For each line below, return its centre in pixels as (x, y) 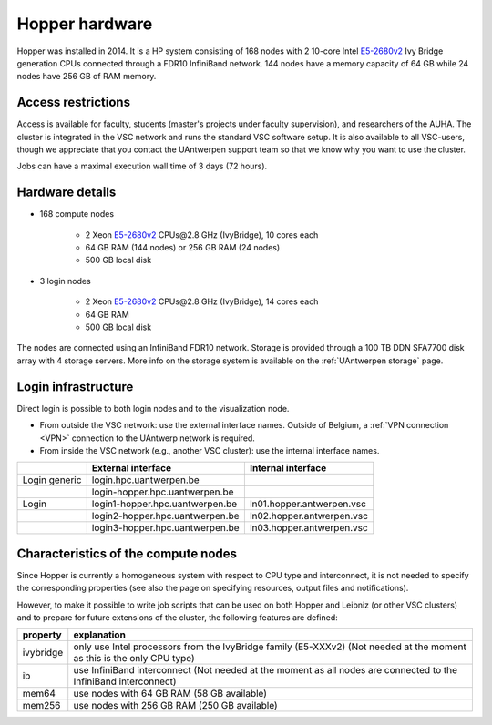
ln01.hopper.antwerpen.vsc (307, 504)
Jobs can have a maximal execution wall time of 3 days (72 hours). (142, 166)
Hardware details (67, 193)
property (42, 635)
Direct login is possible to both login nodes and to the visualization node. (153, 408)
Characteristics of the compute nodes (127, 553)
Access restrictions (74, 102)
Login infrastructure (75, 387)
